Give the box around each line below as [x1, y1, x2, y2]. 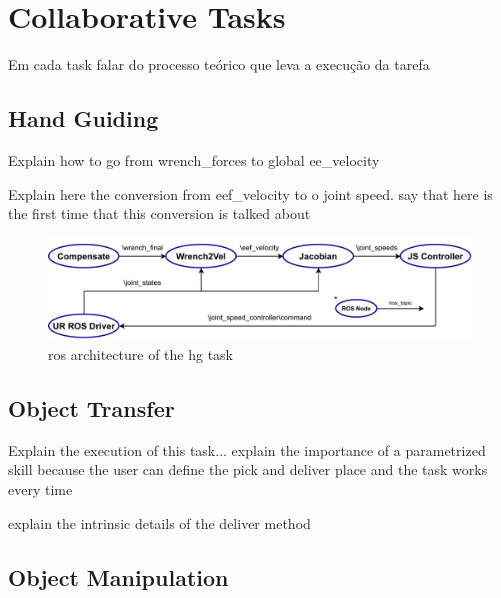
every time [8, 478, 73, 499]
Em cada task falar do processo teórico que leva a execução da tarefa [8, 54, 430, 75]
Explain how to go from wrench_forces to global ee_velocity [8, 149, 380, 170]
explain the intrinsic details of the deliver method [8, 512, 311, 533]
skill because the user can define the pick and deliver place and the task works [8, 459, 488, 480]
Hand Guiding [8, 103, 159, 134]
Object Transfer [8, 392, 175, 423]
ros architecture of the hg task [48, 343, 234, 364]
